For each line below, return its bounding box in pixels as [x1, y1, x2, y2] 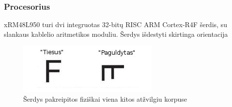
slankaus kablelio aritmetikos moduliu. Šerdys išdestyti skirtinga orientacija [4, 29, 228, 39]
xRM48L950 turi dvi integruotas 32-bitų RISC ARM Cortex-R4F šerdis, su [4, 19, 227, 30]
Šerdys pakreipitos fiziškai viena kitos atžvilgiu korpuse [23, 94, 187, 104]
